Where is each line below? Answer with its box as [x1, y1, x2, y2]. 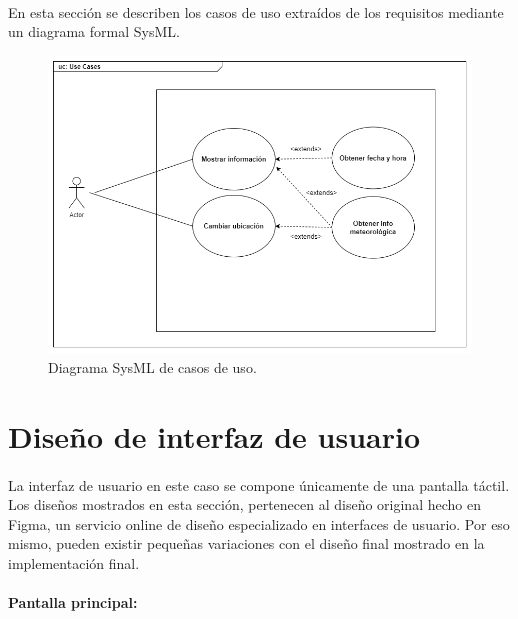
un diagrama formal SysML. [8, 21, 180, 42]
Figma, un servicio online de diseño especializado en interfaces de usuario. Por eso [8, 513, 510, 534]
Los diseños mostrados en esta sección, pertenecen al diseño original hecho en [8, 494, 481, 515]
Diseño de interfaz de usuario [8, 415, 420, 456]
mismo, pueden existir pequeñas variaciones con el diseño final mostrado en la [8, 533, 485, 554]
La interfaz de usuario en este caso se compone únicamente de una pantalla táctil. [8, 474, 510, 495]
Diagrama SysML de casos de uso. [48, 357, 257, 377]
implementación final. [8, 552, 140, 573]
